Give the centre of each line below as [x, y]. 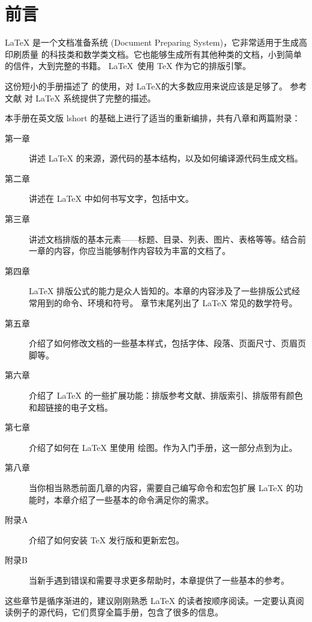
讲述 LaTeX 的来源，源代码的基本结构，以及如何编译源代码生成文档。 [166, 158]
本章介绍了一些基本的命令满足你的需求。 [133, 499]
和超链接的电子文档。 [71, 407]
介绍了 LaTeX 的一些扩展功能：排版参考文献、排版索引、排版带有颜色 [166, 395]
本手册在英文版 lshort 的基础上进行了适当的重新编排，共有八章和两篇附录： [153, 118]
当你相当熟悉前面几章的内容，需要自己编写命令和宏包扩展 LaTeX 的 [162, 487]
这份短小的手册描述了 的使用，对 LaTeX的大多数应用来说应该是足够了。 [146, 86]
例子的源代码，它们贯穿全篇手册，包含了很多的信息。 [118, 612]
